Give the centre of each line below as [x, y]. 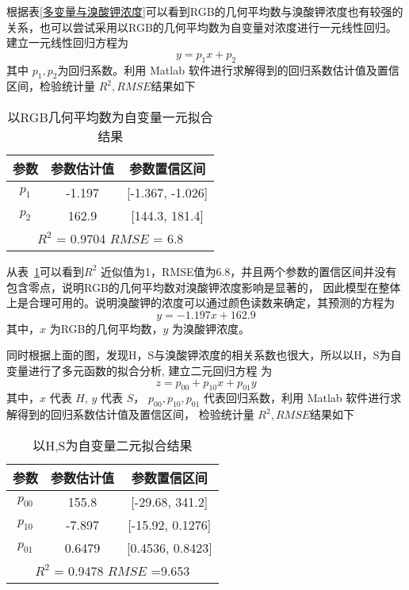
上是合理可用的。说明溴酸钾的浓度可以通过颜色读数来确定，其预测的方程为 [201, 303]
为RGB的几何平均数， [106, 328]
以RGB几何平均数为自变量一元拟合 [110, 117]
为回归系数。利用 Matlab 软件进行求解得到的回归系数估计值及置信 [228, 69]
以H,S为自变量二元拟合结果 [113, 445]
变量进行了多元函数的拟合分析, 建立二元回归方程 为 [140, 370]
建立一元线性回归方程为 [67, 42]
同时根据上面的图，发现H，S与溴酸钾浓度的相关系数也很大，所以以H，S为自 [204, 355]
